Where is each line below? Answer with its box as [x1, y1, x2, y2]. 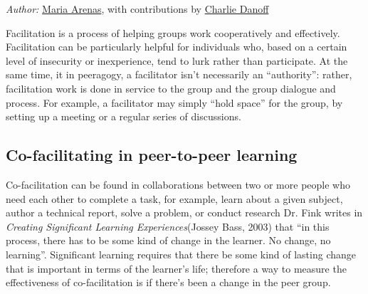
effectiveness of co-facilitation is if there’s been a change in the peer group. [6, 275, 331, 290]
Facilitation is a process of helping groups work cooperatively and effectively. [6, 25, 340, 40]
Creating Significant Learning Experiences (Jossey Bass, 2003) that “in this [6, 219, 330, 233]
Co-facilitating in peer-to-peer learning [6, 144, 298, 166]
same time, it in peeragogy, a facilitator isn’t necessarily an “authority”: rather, [6, 67, 352, 82]
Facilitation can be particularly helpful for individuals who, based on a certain [6, 39, 347, 54]
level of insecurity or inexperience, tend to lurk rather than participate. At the [6, 53, 348, 68]
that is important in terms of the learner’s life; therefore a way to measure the [6, 261, 347, 275]
